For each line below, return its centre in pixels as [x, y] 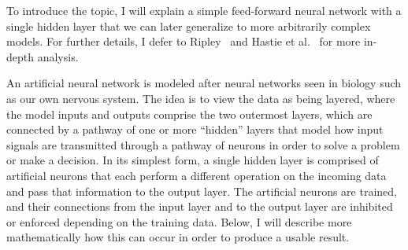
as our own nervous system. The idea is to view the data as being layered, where [201, 98]
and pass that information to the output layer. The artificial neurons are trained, [202, 191]
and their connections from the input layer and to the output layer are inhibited [200, 206]
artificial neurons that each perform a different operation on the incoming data [197, 175]
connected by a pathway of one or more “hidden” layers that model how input [195, 129]
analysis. [58, 56]
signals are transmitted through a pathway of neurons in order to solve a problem [203, 144]
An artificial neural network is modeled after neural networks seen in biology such [204, 83]
